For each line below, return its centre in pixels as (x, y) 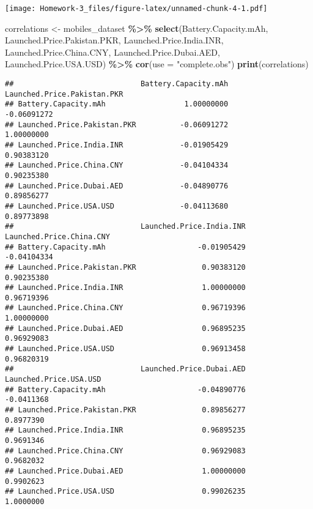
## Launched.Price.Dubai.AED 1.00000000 (125, 471)
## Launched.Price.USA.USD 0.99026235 (125, 492)
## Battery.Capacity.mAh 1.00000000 (117, 104)
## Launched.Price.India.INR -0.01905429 (117, 145)
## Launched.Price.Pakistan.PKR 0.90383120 (125, 267)
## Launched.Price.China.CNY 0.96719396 (125, 308)
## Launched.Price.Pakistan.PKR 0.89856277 (125, 410)
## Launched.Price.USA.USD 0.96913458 (125, 349)
